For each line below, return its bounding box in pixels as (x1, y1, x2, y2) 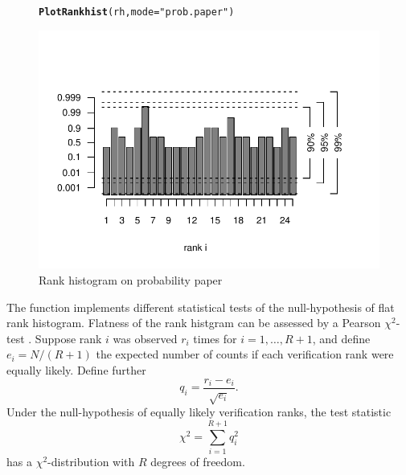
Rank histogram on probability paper (39, 272, 223, 289)
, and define (312, 330, 371, 346)
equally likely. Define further (6, 362, 146, 379)
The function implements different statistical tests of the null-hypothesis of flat (6, 298, 395, 315)
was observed (113, 330, 178, 346)
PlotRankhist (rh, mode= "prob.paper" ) (39, 6, 235, 18)
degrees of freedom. (150, 453, 245, 470)
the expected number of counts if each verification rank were (96, 346, 394, 362)
